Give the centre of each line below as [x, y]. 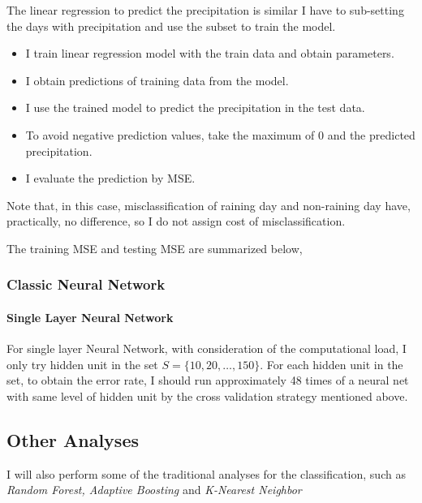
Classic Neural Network [86, 284]
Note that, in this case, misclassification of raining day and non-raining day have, [209, 205]
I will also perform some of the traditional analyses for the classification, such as [206, 473]
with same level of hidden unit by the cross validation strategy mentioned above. [207, 396]
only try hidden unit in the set [82, 364]
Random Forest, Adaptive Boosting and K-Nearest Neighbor [154, 490]
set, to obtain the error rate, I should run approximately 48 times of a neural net [208, 380]
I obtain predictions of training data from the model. [157, 80]
